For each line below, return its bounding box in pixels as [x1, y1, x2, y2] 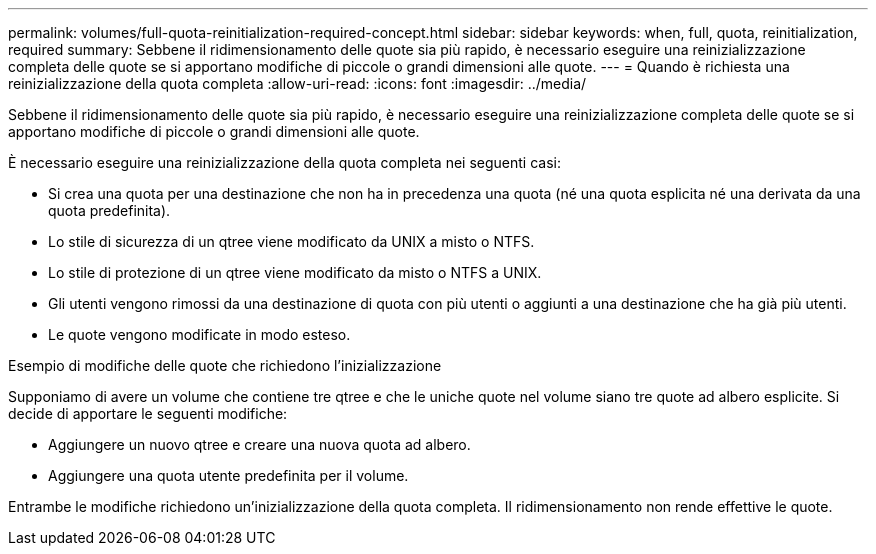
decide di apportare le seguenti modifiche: [8, 405, 288, 422]
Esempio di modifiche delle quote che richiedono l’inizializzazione [8, 357, 442, 374]
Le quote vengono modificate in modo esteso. [48, 326, 351, 343]
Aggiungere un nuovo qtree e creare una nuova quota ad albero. [48, 436, 471, 453]
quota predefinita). [48, 202, 171, 219]
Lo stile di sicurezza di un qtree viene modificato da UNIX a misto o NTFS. [48, 233, 535, 250]
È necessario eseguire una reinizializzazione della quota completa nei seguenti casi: [8, 154, 561, 171]
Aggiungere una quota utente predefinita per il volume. [48, 467, 409, 484]
